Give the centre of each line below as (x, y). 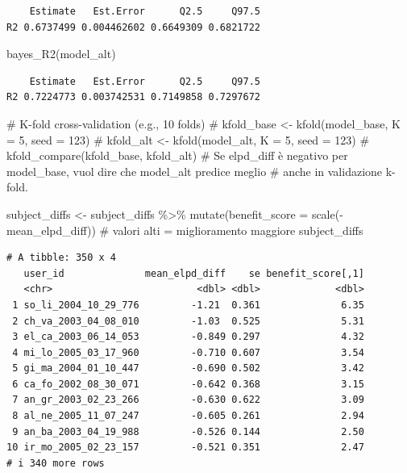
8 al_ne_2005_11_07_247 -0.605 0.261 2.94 (188, 416)
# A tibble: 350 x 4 (62, 258)
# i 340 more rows (56, 463)
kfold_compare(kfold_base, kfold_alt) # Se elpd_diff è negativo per (177, 155)
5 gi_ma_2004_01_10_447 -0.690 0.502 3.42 (188, 368)
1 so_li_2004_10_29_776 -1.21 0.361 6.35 (188, 305)
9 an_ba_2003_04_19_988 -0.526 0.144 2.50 (188, 431)
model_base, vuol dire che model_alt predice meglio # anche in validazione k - (201, 171)
